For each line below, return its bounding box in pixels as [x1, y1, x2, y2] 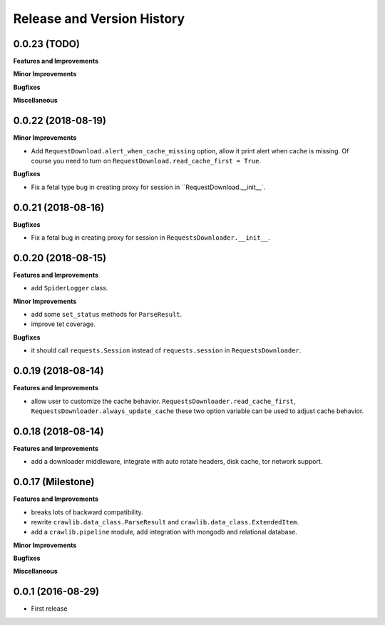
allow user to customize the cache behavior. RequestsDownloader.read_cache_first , [31, 397, 296, 405]
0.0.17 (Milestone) [13, 476, 95, 488]
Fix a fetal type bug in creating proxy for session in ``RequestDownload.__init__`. [31, 183, 266, 191]
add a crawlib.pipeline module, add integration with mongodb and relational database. [31, 528, 297, 537]
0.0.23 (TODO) [13, 38, 80, 50]
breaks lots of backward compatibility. [31, 507, 144, 517]
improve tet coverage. [31, 320, 96, 328]
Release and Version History [13, 11, 185, 26]
